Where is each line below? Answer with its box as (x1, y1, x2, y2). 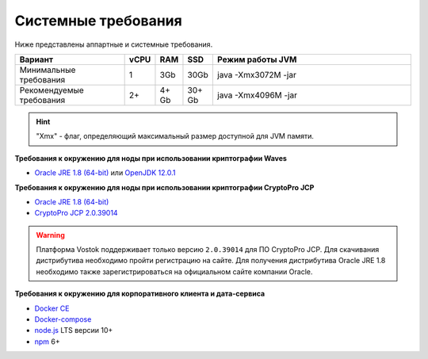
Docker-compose (34, 315, 92, 324)
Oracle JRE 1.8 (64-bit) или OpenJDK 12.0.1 (34, 168, 176, 178)
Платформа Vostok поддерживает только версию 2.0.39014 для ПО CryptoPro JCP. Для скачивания (36, 245, 380, 254)
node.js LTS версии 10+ (34, 326, 113, 335)
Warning (36, 230, 65, 239)
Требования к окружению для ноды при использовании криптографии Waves (14, 153, 287, 162)
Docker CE (34, 304, 70, 313)
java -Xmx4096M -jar (216, 90, 297, 101)
